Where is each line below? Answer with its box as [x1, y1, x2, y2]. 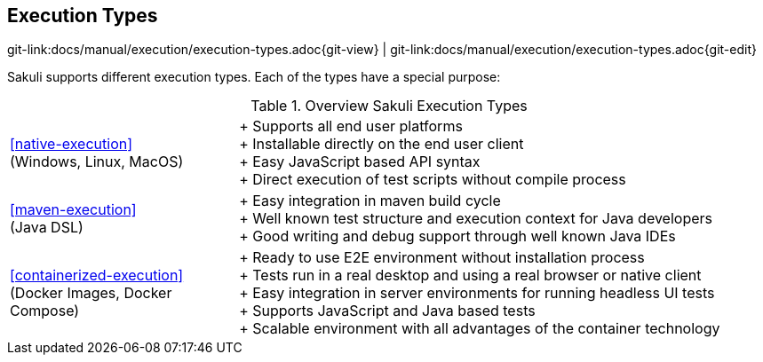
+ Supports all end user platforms [239, 117, 463, 136]
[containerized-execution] [10, 266, 184, 285]
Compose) [10, 302, 80, 320]
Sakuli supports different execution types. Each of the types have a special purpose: [7, 69, 501, 85]
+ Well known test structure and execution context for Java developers [239, 209, 712, 228]
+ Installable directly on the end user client [239, 135, 524, 153]
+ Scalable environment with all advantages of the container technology [239, 319, 720, 338]
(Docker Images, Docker [10, 284, 172, 303]
